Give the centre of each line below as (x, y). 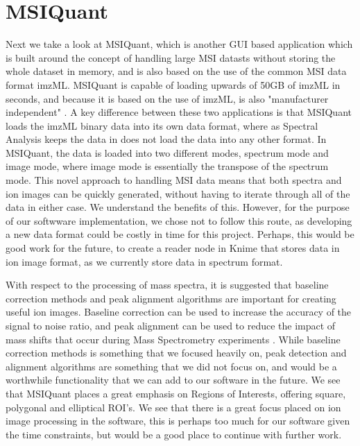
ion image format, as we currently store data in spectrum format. (144, 261)
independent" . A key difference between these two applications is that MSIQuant (179, 112)
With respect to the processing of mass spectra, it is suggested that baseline (167, 285)
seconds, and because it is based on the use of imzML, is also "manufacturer (167, 98)
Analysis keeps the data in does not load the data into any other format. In (166, 139)
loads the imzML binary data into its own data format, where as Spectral (162, 125)
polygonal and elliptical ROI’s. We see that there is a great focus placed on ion (173, 407)
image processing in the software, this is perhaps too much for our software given (178, 421)
